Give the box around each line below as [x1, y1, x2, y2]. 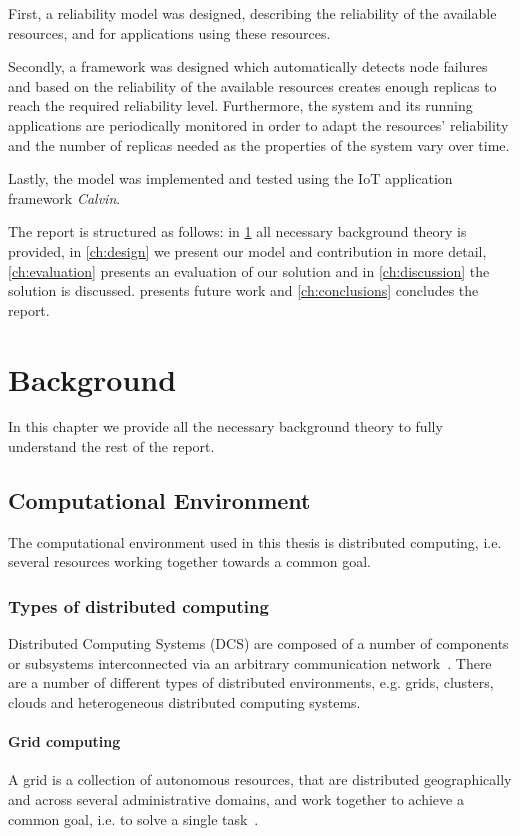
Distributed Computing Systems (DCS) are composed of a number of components [8, 633, 509, 654]
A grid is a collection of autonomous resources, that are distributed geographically [8, 769, 512, 790]
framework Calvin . [8, 187, 121, 208]
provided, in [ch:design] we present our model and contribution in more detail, [8, 240, 487, 261]
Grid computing [8, 731, 121, 752]
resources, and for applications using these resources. [8, 22, 331, 43]
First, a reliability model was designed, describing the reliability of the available [8, 3, 497, 23]
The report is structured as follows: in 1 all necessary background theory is [8, 221, 467, 242]
